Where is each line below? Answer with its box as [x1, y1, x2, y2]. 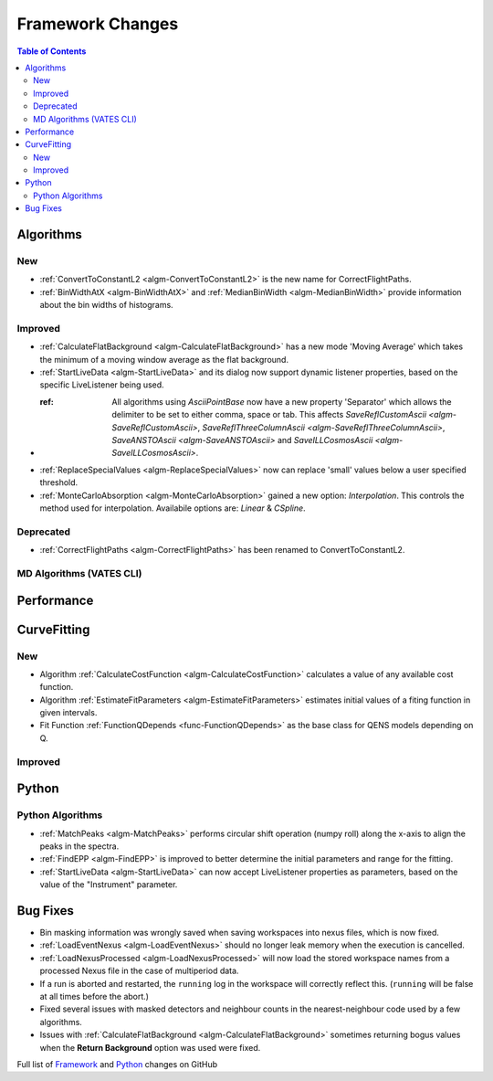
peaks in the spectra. [39, 841, 120, 852]
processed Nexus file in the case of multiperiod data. [39, 965, 239, 977]
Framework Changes [16, 14, 179, 34]
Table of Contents [16, 46, 87, 57]
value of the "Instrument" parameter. [39, 879, 178, 890]
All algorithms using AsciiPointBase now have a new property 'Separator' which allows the [111, 396, 452, 407]
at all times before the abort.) [39, 991, 150, 1002]
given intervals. [39, 707, 98, 718]
